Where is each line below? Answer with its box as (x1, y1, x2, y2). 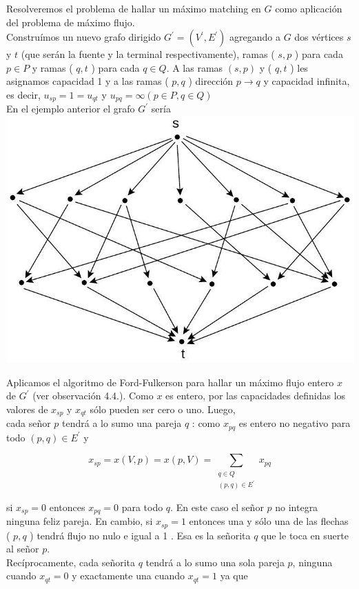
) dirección (188, 74, 234, 88)
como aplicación (275, 1, 342, 15)
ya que (220, 568, 248, 583)
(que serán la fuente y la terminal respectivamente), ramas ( (21, 47, 275, 61)
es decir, (6, 87, 41, 101)
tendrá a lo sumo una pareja (62, 416, 182, 430)
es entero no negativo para (238, 416, 351, 430)
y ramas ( (32, 60, 73, 74)
